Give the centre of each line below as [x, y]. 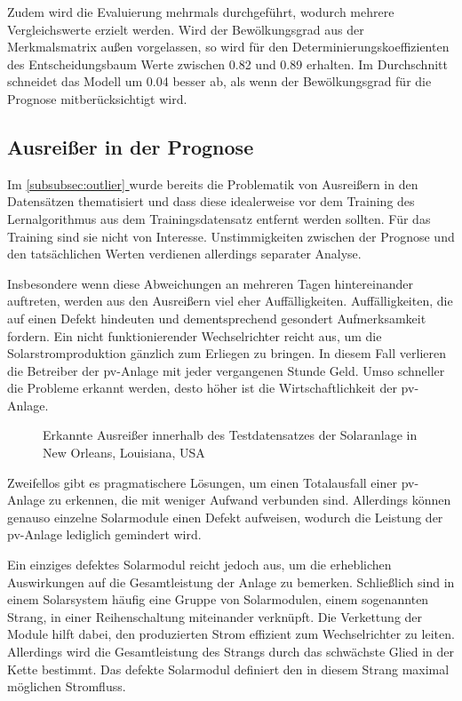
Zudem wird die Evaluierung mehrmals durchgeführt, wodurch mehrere [201, 12]
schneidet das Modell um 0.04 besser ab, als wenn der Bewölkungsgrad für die [219, 81]
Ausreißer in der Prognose [131, 146]
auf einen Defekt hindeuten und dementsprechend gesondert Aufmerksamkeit [217, 318]
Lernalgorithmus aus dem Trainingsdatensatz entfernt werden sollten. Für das [219, 218]
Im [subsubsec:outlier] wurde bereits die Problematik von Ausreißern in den [213, 183]
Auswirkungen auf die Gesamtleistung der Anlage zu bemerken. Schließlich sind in [231, 582]
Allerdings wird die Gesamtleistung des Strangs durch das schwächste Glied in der [231, 652]
